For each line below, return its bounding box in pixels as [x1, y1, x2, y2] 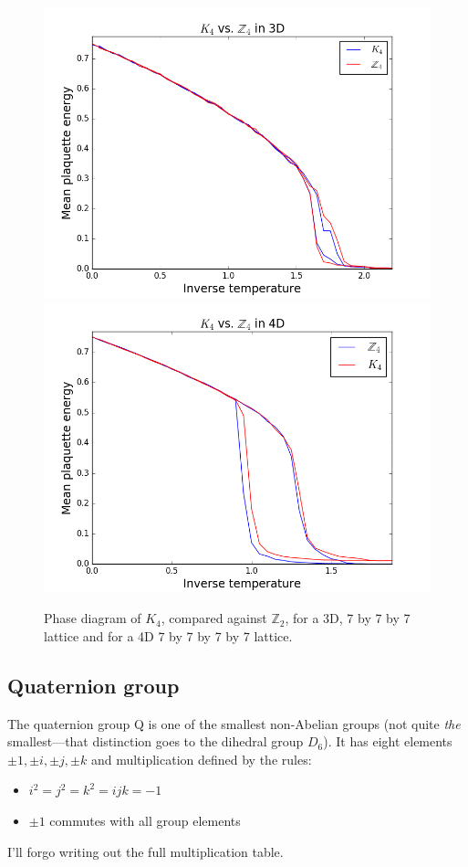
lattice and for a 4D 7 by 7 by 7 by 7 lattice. [44, 626, 293, 645]
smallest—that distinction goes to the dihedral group [7, 732, 304, 751]
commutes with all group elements [49, 810, 241, 830]
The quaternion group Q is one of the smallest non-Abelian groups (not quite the [7, 714, 461, 733]
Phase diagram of [44, 608, 141, 628]
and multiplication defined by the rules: [90, 749, 312, 768]
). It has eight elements [323, 732, 452, 751]
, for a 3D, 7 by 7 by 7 [285, 608, 411, 628]
